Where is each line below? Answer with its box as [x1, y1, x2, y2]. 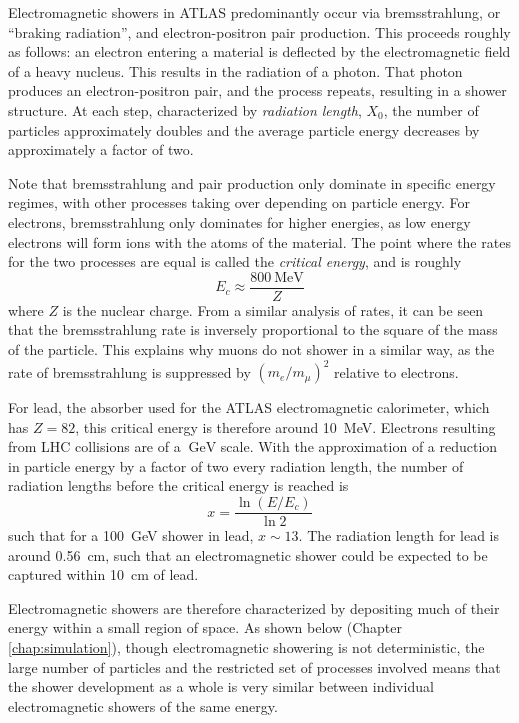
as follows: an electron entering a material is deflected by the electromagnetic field [8, 41, 511, 62]
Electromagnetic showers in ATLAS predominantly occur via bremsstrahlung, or [8, 2, 501, 22]
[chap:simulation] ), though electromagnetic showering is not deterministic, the [8, 637, 485, 658]
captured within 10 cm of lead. [8, 564, 199, 585]
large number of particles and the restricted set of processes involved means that [8, 656, 501, 677]
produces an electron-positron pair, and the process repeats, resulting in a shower [8, 80, 507, 101]
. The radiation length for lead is [298, 525, 500, 546]
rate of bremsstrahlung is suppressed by [8, 361, 251, 382]
